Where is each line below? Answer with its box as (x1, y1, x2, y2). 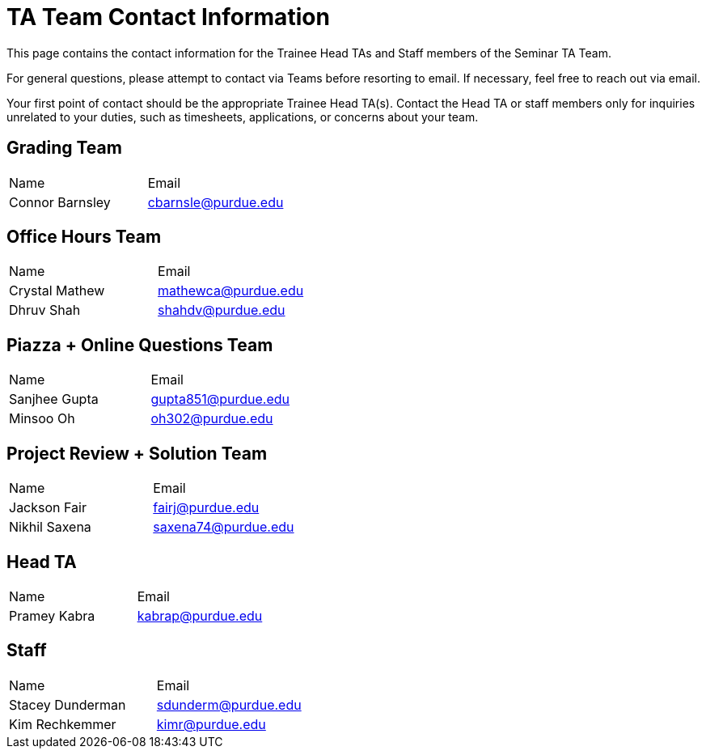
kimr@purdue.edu (156, 715, 266, 732)
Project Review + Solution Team (6, 443, 268, 464)
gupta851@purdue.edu (150, 391, 290, 408)
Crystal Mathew (9, 282, 105, 299)
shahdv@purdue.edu (158, 302, 285, 319)
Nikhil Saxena (9, 519, 91, 536)
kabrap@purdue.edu (137, 607, 263, 624)
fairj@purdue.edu (153, 499, 260, 516)
